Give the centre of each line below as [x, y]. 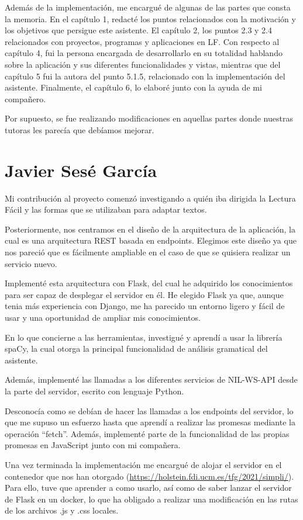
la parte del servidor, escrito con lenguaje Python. [94, 391]
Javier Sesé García [81, 170]
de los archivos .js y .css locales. [62, 510]
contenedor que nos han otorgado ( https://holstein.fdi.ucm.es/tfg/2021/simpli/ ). [149, 476]
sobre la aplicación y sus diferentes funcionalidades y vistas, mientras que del [143, 64]
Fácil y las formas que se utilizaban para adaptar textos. [106, 209]
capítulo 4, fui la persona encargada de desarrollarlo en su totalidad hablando [144, 53]
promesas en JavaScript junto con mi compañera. [93, 445]
